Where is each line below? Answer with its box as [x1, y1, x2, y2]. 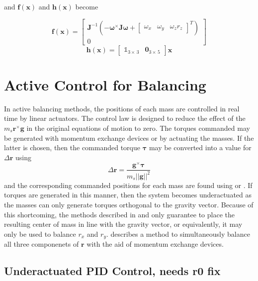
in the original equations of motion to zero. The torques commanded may [26, 122, 250, 133]
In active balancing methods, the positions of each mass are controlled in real [4, 103, 240, 113]
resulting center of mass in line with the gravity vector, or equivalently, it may [4, 219, 243, 229]
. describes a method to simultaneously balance [106, 228, 250, 239]
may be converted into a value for [149, 142, 252, 153]
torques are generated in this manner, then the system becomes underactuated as [4, 189, 252, 200]
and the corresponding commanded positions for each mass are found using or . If [4, 180, 253, 190]
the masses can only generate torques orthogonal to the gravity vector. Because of [4, 199, 254, 210]
